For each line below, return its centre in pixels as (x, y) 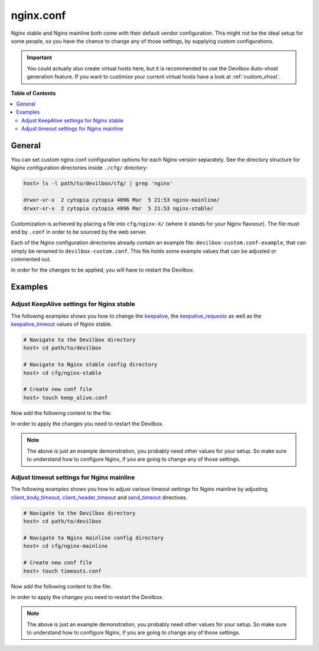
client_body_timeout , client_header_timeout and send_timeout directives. (99, 497)
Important (40, 58)
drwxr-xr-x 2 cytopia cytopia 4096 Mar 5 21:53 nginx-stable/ (118, 208)
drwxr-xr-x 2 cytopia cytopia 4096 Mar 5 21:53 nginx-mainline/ (121, 200)
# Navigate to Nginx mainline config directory (93, 538)
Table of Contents (33, 93)
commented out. (31, 259)
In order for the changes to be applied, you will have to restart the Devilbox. (103, 270)
